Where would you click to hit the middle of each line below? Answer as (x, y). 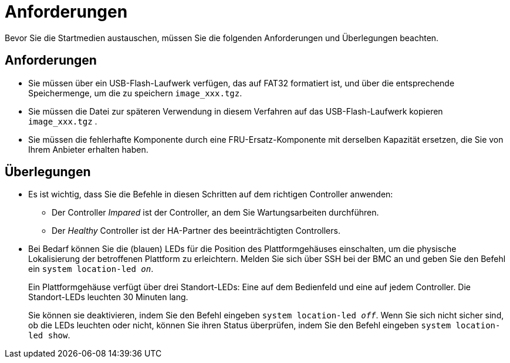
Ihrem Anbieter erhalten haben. (88, 149)
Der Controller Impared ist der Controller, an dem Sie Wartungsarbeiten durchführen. (215, 213)
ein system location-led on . (91, 269)
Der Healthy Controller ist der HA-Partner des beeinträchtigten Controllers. (196, 231)
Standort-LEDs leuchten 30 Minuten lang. (108, 297)
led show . (49, 335)
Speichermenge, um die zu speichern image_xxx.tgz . (135, 93)
